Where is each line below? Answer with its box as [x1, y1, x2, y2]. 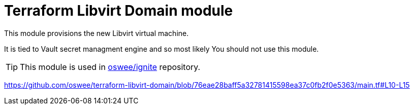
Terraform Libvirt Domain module [4, 2, 233, 19]
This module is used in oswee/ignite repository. [20, 61, 201, 72]
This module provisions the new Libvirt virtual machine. [4, 28, 189, 38]
